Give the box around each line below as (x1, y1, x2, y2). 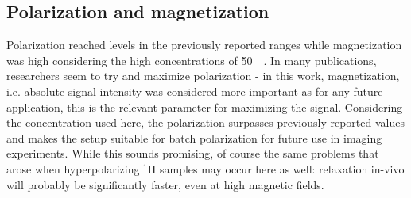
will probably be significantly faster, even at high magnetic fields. (6, 176, 324, 192)
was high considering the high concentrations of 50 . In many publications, (6, 51, 377, 68)
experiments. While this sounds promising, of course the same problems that (6, 145, 379, 162)
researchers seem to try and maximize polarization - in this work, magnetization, (6, 67, 400, 84)
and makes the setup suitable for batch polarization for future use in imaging (6, 129, 382, 146)
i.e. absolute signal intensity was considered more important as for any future (6, 82, 383, 99)
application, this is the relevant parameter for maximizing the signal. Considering (6, 98, 403, 115)
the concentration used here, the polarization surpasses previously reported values (6, 114, 405, 131)
